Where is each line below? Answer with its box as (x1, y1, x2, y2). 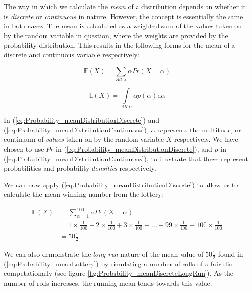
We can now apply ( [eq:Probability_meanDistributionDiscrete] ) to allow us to (4, 179, 238, 189)
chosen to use (4, 144, 44, 154)
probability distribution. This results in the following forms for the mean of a (4, 40, 235, 50)
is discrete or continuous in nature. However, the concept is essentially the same (4, 11, 243, 21)
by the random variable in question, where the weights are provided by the (4, 30, 228, 40)
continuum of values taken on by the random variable (4, 134, 164, 144)
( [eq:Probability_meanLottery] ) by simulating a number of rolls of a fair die (4, 258, 232, 268)
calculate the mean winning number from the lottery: (4, 189, 163, 199)
